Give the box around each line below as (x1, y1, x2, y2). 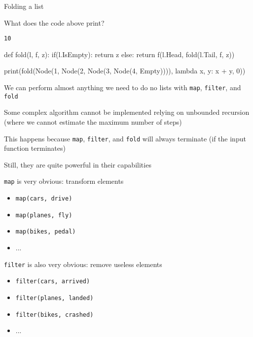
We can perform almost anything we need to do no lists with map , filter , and (4, 82, 241, 93)
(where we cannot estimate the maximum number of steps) (4, 116, 182, 127)
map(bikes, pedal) (15, 228, 76, 236)
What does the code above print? (4, 17, 105, 28)
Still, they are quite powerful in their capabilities (4, 159, 151, 169)
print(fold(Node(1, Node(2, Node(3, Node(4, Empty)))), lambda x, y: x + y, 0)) (4, 66, 246, 76)
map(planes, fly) (15, 211, 72, 219)
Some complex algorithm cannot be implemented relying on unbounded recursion (4, 107, 250, 117)
